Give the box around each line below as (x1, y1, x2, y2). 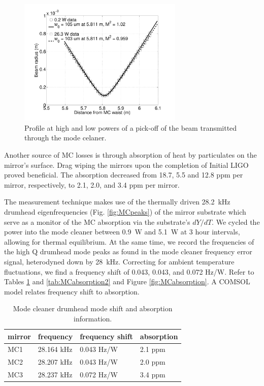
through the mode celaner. (24, 132, 107, 143)
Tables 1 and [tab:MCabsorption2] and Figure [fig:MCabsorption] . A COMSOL (4, 276, 250, 287)
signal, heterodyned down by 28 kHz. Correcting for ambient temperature (4, 256, 235, 266)
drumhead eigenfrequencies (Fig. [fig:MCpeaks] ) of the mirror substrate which (4, 206, 246, 217)
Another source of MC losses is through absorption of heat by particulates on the (4, 150, 257, 160)
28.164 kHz (38, 344, 73, 354)
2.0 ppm (140, 357, 166, 367)
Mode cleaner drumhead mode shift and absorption (13, 303, 173, 314)
